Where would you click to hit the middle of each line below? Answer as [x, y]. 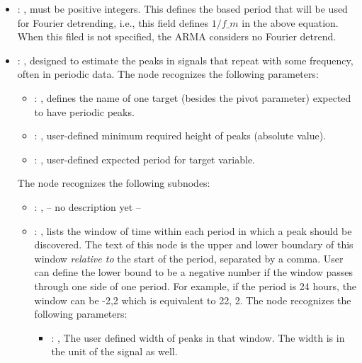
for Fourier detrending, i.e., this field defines [113, 22]
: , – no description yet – [87, 206]
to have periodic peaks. [84, 111]
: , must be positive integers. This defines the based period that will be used [182, 8]
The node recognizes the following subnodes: [114, 183]
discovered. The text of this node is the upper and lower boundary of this [194, 244]
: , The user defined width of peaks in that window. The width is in [198, 337]
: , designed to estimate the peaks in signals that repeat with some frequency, [185, 60]
